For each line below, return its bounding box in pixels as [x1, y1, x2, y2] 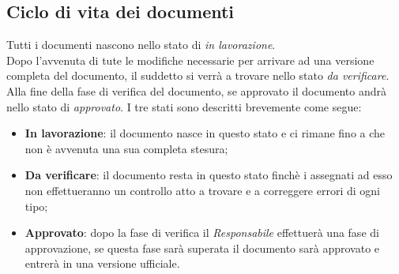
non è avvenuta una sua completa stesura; [24, 140, 228, 156]
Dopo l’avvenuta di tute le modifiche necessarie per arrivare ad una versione [6, 51, 375, 68]
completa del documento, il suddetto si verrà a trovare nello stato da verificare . [6, 67, 390, 84]
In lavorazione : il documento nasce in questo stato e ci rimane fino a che [24, 125, 386, 141]
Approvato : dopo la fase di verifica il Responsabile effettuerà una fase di [24, 224, 379, 241]
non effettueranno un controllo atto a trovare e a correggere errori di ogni [24, 182, 380, 198]
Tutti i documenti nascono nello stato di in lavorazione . [6, 36, 276, 53]
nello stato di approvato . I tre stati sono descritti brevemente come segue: [6, 98, 362, 114]
